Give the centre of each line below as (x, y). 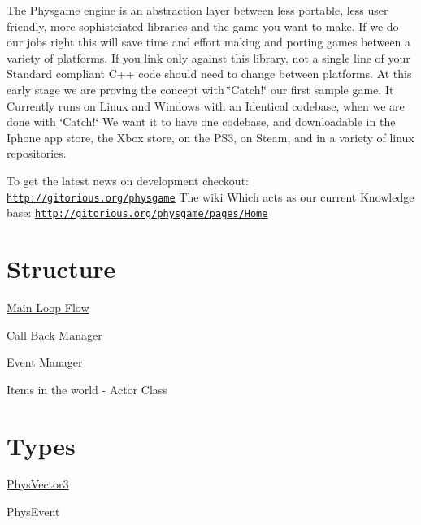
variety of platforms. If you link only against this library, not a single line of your (208, 57)
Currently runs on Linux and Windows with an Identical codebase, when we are (206, 105)
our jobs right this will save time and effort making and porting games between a (209, 42)
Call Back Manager (54, 334)
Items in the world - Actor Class (87, 389)
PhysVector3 (38, 484)
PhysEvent (33, 512)
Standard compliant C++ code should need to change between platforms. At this (209, 74)
